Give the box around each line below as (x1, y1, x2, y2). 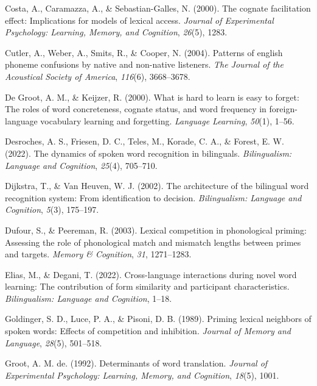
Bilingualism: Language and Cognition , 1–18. (5, 291, 172, 304)
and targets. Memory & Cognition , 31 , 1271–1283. (5, 248, 192, 260)
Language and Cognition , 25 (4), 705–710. (5, 159, 158, 171)
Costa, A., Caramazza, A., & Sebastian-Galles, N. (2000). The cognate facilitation (5, 2, 311, 14)
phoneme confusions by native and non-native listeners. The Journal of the (5, 58, 284, 71)
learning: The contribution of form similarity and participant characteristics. (5, 280, 290, 293)
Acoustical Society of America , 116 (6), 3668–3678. (5, 70, 190, 82)
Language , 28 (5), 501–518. (5, 336, 102, 349)
